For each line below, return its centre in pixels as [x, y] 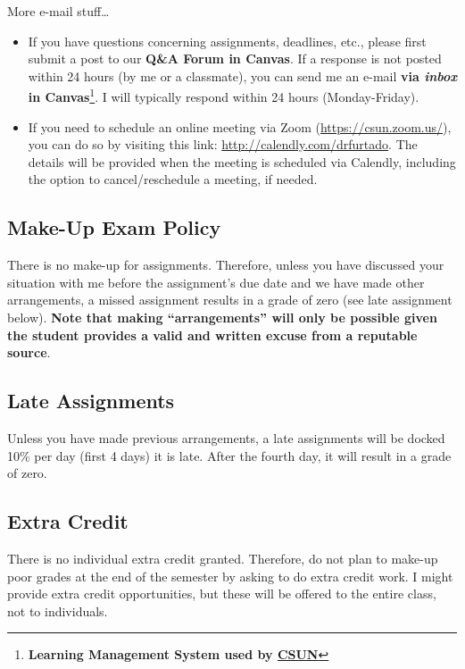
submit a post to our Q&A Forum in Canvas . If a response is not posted [235, 59]
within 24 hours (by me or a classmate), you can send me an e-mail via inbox [243, 75]
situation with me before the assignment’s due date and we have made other [216, 282]
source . [29, 352]
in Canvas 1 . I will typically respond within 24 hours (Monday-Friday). [224, 96]
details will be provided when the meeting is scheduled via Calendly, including [242, 161]
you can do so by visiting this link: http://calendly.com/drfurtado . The [223, 144]
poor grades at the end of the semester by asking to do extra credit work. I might [230, 576]
